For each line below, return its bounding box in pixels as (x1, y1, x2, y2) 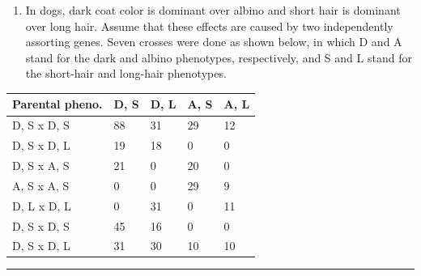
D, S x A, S (12, 157, 70, 173)
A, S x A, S (12, 176, 70, 193)
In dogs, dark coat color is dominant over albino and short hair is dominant (25, 2, 401, 18)
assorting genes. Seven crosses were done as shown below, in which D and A (25, 33, 402, 50)
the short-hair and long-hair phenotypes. (25, 65, 227, 82)
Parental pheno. (12, 96, 103, 113)
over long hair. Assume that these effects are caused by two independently (25, 17, 393, 34)
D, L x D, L (12, 197, 71, 214)
